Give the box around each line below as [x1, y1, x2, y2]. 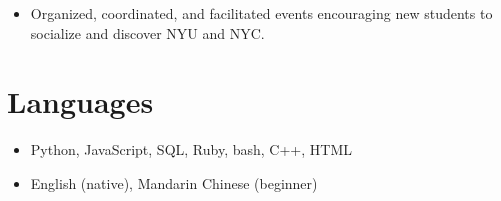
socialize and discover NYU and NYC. [30, 22, 265, 43]
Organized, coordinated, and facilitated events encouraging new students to [30, 3, 493, 23]
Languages [7, 81, 154, 122]
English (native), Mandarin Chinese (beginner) [30, 172, 318, 193]
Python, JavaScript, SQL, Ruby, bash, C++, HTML [30, 139, 352, 160]
